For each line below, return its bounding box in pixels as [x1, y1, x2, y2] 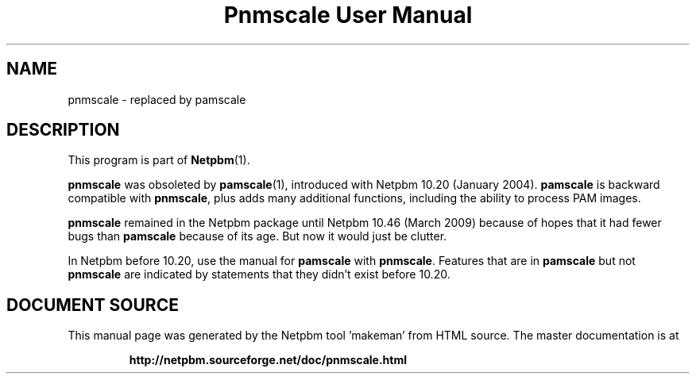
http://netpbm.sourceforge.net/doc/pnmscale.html [129, 353, 408, 367]
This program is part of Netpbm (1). [68, 153, 250, 167]
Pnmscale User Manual [223, 2, 473, 29]
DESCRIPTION [6, 120, 120, 140]
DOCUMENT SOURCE [6, 294, 179, 315]
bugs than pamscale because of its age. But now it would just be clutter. [68, 229, 447, 244]
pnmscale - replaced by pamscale [68, 92, 246, 106]
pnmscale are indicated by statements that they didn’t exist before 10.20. [68, 267, 450, 282]
